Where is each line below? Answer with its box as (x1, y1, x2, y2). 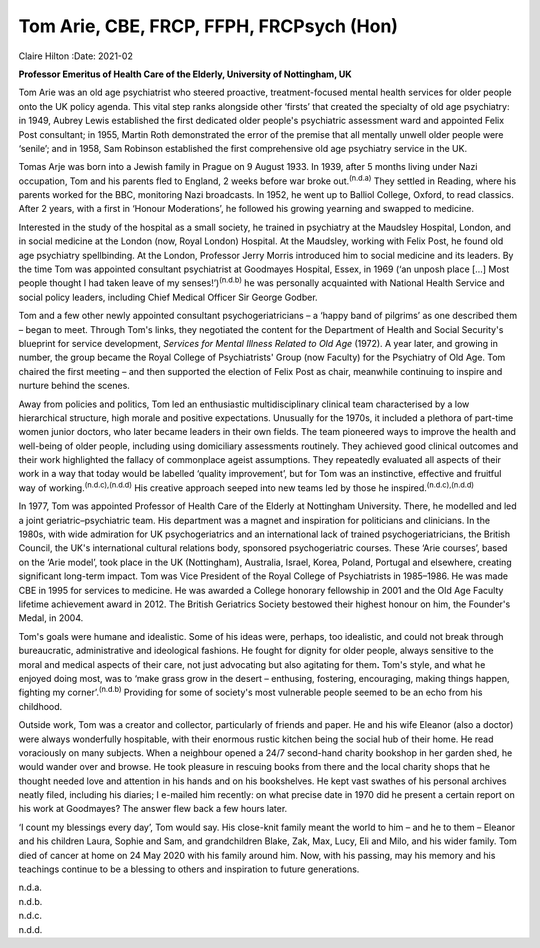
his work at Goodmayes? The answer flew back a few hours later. (18, 803, 288, 815)
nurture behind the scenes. (18, 380, 130, 392)
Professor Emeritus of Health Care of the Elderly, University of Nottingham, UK (18, 68, 352, 80)
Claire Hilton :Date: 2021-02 (18, 50, 134, 62)
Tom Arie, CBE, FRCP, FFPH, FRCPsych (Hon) (18, 15, 399, 37)
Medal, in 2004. (18, 612, 84, 624)
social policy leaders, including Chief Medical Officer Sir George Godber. (18, 291, 319, 303)
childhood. (18, 700, 63, 712)
